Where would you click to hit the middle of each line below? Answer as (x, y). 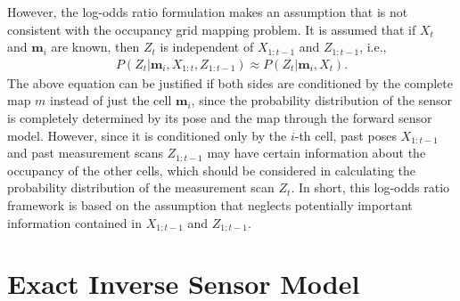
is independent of (207, 47)
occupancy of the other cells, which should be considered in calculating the (212, 170)
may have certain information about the (316, 153)
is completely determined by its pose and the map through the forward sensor (220, 118)
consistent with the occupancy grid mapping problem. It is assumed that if (212, 29)
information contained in (74, 222)
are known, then (95, 47)
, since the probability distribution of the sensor (322, 100)
